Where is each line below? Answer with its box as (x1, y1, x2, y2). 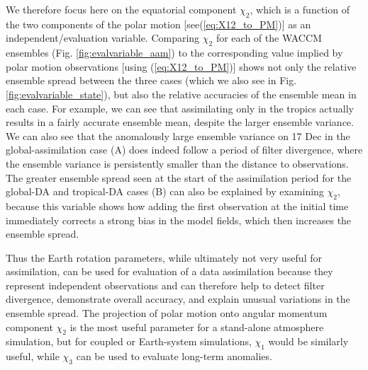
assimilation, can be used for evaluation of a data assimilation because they (6, 264, 333, 279)
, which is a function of (250, 2, 350, 16)
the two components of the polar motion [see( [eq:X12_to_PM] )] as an (6, 16, 311, 31)
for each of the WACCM (216, 30, 322, 45)
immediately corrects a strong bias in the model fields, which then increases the (6, 212, 352, 227)
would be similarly (268, 334, 349, 349)
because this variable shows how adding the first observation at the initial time (6, 198, 349, 213)
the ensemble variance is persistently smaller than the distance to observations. (6, 156, 349, 170)
